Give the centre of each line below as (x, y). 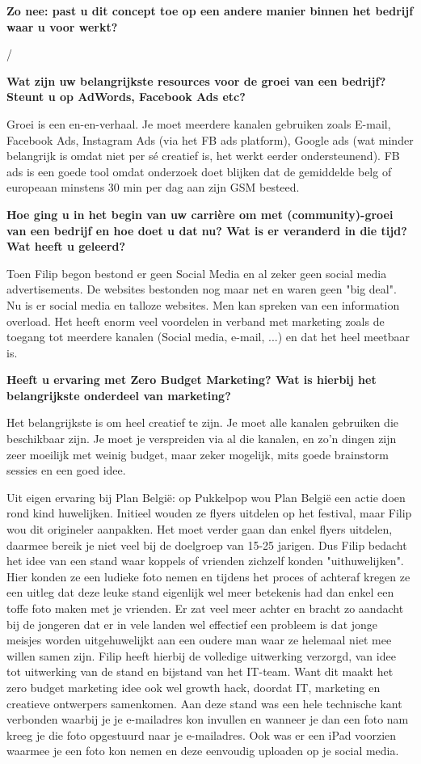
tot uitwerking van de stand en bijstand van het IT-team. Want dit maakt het (200, 671)
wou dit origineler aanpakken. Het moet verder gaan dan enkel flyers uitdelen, (200, 529)
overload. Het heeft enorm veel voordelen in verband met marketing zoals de (196, 321)
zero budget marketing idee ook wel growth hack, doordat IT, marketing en (194, 687)
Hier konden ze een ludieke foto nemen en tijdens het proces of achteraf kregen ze (208, 576)
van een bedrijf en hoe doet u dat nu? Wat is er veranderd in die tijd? (207, 230)
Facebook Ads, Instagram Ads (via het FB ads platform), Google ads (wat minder (210, 139)
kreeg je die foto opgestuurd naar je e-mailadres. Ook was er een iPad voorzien (202, 734)
